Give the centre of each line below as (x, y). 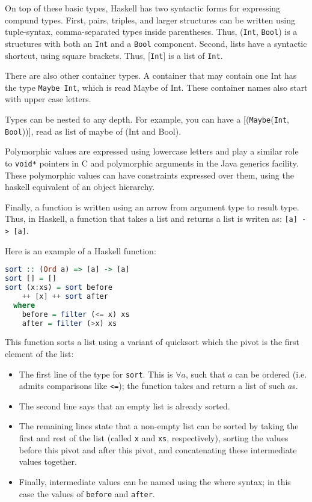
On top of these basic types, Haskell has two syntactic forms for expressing (143, 8)
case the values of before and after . (87, 493)
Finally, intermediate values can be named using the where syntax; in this (155, 481)
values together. (48, 461)
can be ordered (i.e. (271, 374)
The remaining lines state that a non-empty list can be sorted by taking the (159, 426)
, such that (205, 374)
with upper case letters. (48, 99)
